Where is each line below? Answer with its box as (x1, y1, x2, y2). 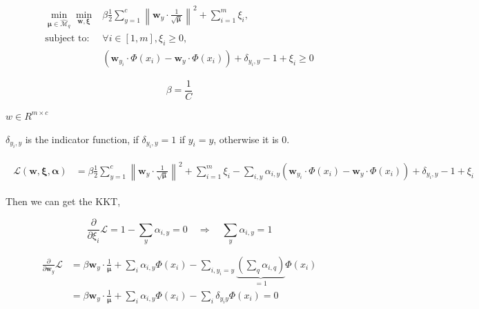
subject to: (45, 34, 90, 44)
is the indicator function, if (25, 131, 139, 146)
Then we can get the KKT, (6, 194, 121, 209)
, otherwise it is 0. (213, 131, 290, 146)
